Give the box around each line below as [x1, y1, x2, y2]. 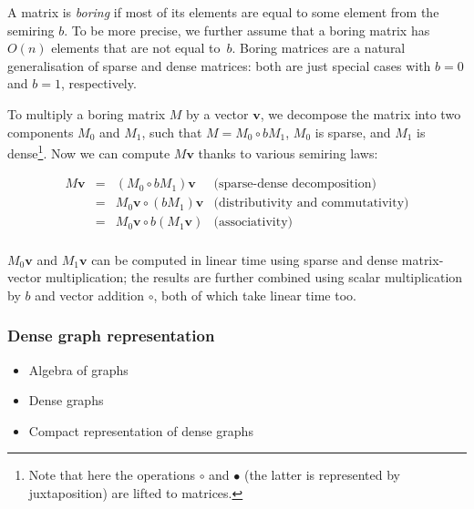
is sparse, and [314, 122, 391, 141]
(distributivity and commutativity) [213, 197, 409, 210]
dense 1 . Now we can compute [7, 141, 170, 162]
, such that [141, 122, 202, 141]
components [7, 122, 74, 141]
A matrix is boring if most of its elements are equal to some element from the [7, 3, 439, 21]
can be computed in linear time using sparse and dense [91, 249, 398, 269]
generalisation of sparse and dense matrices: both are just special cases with [7, 56, 431, 75]
